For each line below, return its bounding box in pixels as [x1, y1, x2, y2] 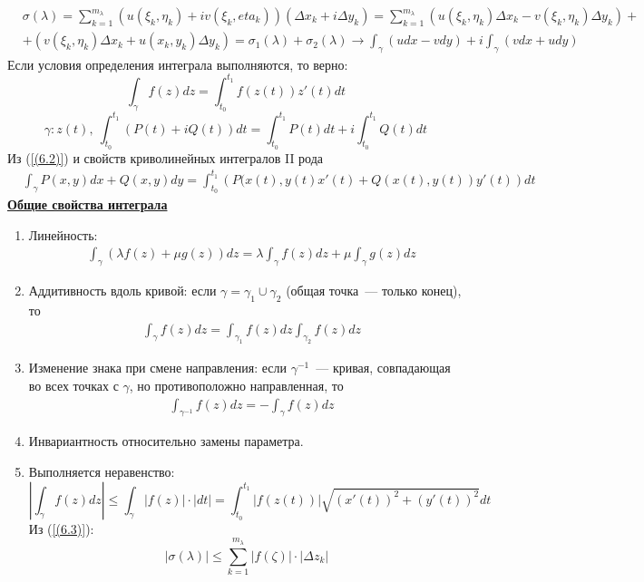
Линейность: [28, 225, 98, 244]
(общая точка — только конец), [286, 281, 462, 300]
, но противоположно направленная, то [129, 375, 344, 394]
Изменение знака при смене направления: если [28, 358, 287, 377]
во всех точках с [28, 375, 119, 394]
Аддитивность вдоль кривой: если [28, 281, 217, 300]
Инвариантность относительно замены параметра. [28, 432, 304, 451]
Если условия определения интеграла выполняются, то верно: [7, 54, 348, 73]
